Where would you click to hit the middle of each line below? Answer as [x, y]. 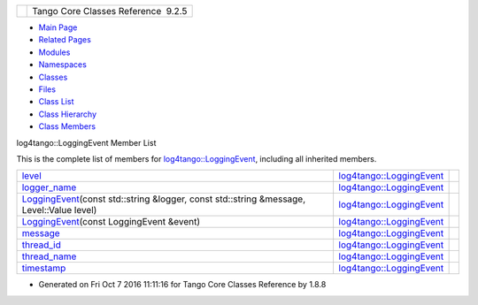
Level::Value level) [59, 210]
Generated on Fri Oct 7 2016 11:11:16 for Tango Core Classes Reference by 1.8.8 [182, 285]
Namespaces [63, 65]
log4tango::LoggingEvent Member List [86, 142]
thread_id [41, 245]
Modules [54, 52]
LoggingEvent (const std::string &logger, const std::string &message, [164, 199]
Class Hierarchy [68, 114]
